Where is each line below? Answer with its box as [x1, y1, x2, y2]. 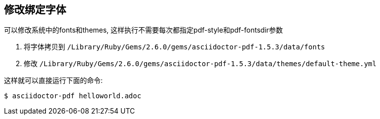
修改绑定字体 [4, 3, 66, 16]
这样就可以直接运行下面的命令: [4, 76, 103, 85]
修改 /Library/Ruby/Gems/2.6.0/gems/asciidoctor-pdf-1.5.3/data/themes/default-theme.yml [24, 59, 377, 68]
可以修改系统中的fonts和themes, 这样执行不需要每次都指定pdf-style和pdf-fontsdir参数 [4, 26, 283, 35]
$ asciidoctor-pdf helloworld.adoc [4, 92, 142, 100]
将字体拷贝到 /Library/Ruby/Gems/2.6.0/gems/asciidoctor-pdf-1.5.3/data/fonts [24, 42, 325, 51]
